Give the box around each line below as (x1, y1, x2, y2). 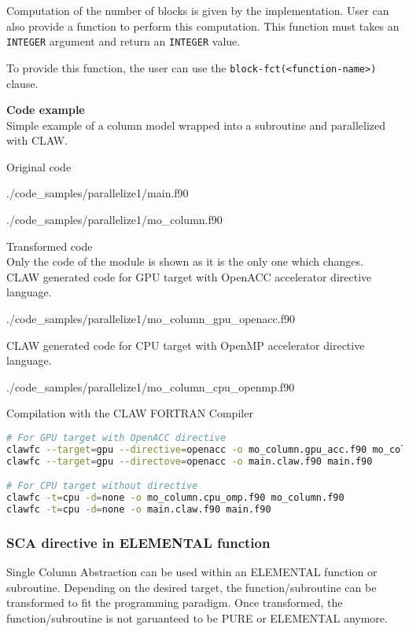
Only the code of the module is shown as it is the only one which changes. (6, 253, 363, 270)
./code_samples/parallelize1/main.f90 (6, 185, 189, 201)
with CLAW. (6, 132, 68, 149)
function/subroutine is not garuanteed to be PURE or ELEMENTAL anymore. (6, 609, 388, 626)
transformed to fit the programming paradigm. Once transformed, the (6, 594, 343, 611)
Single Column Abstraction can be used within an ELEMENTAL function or (6, 564, 378, 580)
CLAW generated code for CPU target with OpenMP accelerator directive (6, 336, 365, 353)
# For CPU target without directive (6, 480, 198, 492)
